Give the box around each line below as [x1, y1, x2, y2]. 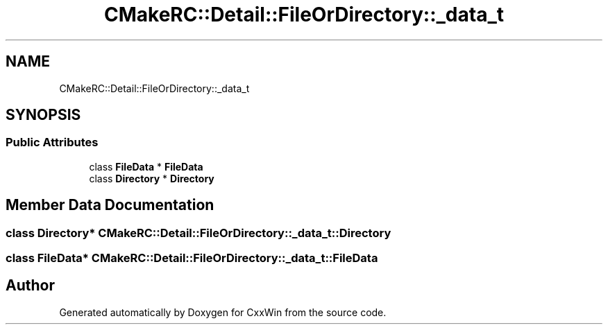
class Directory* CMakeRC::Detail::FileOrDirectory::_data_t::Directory [6, 225, 391, 240]
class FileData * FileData [89, 160, 203, 173]
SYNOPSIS [6, 106, 81, 124]
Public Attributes [6, 135, 99, 150]
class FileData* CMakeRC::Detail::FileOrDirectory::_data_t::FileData [6, 251, 378, 266]
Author [6, 277, 55, 295]
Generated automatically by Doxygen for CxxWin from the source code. [59, 306, 387, 318]
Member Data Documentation [6, 196, 214, 214]
